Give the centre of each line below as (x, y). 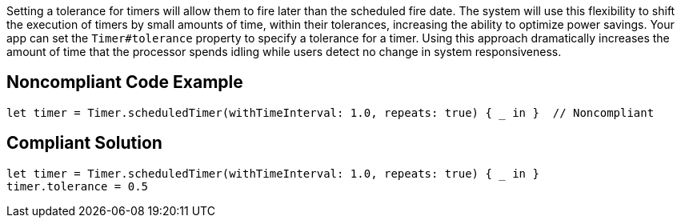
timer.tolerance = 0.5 (78, 186)
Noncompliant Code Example (125, 82)
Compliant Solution (84, 143)
